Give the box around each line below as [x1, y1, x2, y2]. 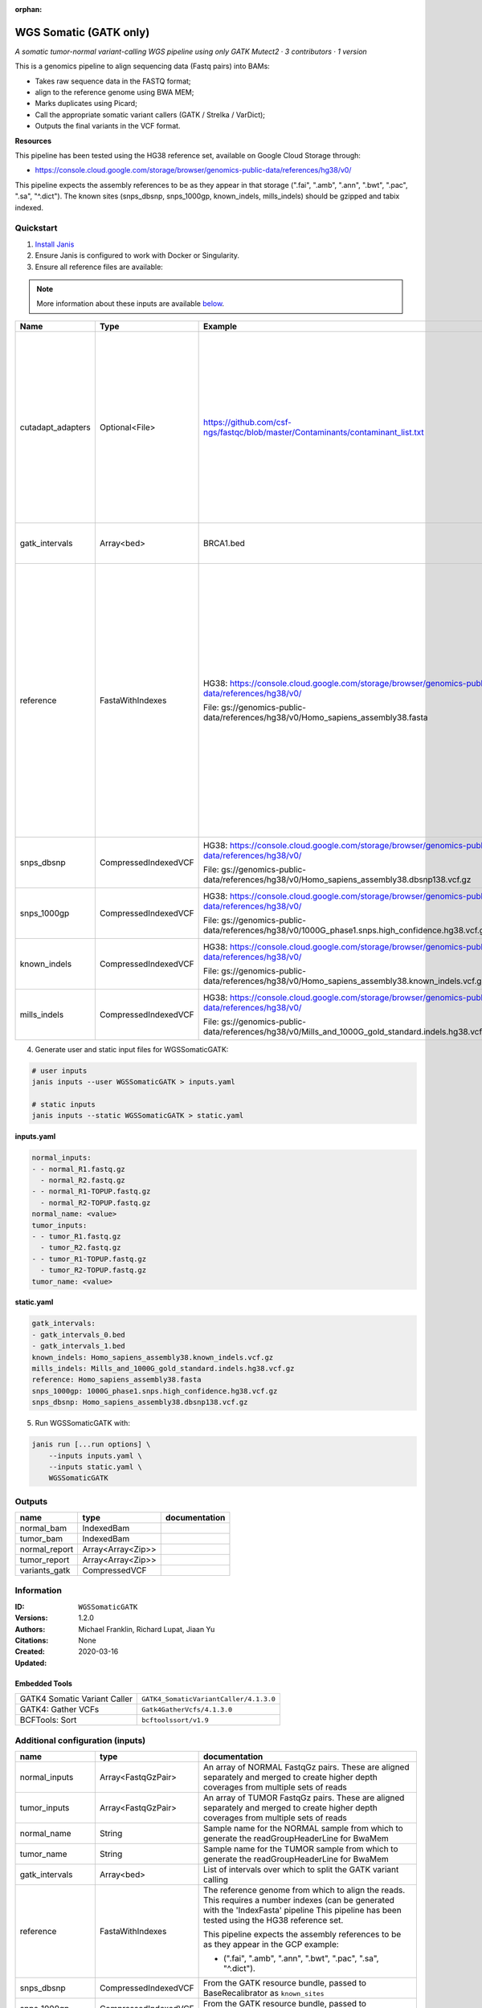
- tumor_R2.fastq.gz [40, 1243, 121, 1252]
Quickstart [14, 222, 58, 234]
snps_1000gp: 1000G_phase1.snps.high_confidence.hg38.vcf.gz [31, 1386, 278, 1395]
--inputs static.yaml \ [48, 1462, 142, 1471]
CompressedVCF [82, 1565, 148, 1576]
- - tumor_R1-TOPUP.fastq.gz [31, 1254, 147, 1263]
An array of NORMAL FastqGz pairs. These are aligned [202, 1761, 410, 1773]
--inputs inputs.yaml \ [48, 1451, 142, 1460]
